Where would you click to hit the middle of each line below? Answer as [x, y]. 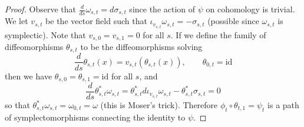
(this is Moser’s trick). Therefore [159, 105]
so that [17, 105]
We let [16, 21]
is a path [283, 105]
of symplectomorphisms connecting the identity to [95, 117]
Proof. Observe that [41, 9]
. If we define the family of [218, 34]
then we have [29, 76]
